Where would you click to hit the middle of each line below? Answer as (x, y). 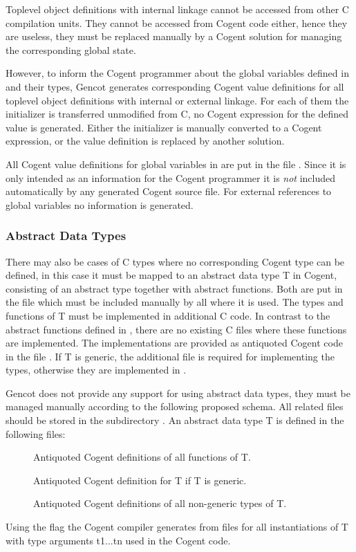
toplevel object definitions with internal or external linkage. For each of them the (177, 100)
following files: (36, 433)
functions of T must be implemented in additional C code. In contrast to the (168, 315)
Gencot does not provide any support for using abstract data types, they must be (178, 393)
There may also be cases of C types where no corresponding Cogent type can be (175, 261)
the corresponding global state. (71, 49)
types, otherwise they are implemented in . (96, 370)
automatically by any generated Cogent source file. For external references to (169, 191)
